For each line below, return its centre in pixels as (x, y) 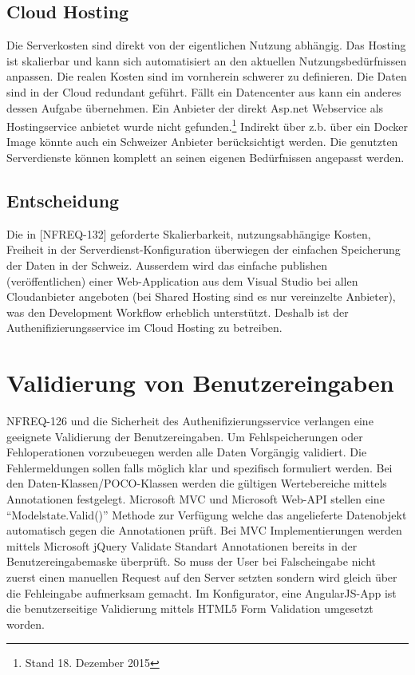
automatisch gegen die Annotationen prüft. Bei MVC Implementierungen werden (204, 530)
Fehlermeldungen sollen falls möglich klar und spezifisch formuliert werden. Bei (200, 467)
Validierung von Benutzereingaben (200, 383)
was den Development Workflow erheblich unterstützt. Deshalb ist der (178, 312)
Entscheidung (63, 200)
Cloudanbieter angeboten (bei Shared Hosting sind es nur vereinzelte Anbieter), (201, 296)
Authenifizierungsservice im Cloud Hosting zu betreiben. (144, 328)
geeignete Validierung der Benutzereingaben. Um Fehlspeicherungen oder (185, 436)
